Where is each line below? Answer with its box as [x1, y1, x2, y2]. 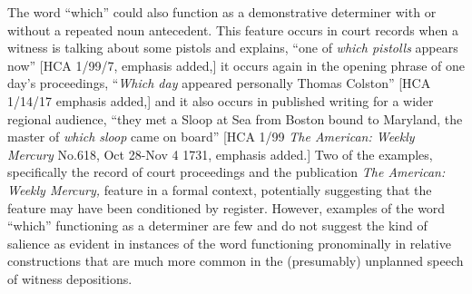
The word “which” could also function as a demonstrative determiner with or [7, 3, 437, 21]
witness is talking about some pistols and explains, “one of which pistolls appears [7, 38, 458, 57]
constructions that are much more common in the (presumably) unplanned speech [7, 251, 464, 270]
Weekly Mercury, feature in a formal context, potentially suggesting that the [7, 180, 432, 199]
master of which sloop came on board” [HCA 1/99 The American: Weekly [7, 127, 415, 146]
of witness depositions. [7, 269, 133, 288]
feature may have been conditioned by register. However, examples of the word [7, 198, 446, 217]
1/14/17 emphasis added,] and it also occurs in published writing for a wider [7, 91, 434, 110]
